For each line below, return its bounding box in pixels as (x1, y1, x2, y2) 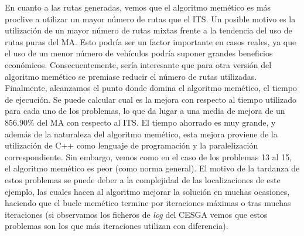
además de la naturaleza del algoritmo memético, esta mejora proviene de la (5, 127, 278, 140)
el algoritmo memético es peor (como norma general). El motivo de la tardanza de (5, 162, 300, 174)
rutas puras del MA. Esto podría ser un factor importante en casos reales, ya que (5, 35, 296, 48)
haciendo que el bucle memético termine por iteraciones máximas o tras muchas (5, 197, 291, 209)
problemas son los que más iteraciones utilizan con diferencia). (5, 220, 228, 232)
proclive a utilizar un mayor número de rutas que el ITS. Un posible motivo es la (5, 12, 296, 25)
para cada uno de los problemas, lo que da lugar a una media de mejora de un (5, 104, 285, 117)
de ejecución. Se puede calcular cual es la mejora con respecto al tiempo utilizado (5, 93, 297, 105)
